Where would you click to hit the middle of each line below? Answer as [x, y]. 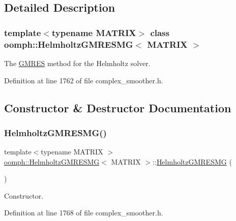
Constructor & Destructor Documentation [118, 107]
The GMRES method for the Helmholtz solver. [77, 63]
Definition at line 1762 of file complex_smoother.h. [84, 80]
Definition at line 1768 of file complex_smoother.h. [84, 213]
